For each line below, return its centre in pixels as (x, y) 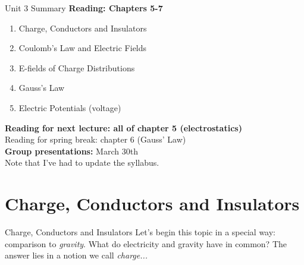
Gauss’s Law (42, 88)
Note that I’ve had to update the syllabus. (82, 163)
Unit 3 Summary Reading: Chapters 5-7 (84, 8)
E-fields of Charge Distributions (77, 67)
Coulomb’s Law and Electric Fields (83, 48)
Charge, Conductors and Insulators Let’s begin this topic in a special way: (140, 232)
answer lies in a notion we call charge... (76, 255)
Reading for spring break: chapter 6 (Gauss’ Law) (95, 139)
